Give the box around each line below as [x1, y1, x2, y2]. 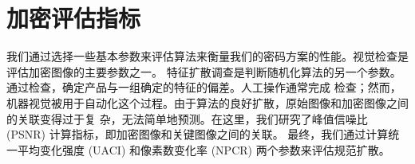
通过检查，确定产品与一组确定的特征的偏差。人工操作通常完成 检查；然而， [6, 79, 401, 96]
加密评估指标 [6, 2, 141, 34]
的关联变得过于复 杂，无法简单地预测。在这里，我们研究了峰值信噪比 [6, 110, 368, 127]
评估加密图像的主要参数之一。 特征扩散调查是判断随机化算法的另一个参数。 [6, 63, 401, 80]
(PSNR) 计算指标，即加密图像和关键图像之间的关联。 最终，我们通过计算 [6, 126, 389, 143]
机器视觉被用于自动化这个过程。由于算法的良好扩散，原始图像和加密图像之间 [6, 94, 409, 111]
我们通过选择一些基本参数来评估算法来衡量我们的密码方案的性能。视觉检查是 [6, 48, 409, 64]
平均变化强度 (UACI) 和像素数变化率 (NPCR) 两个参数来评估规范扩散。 [17, 141, 390, 158]
